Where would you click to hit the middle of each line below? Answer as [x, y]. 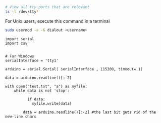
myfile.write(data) [52, 103]
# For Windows [20, 56]
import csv [16, 43]
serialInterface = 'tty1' [32, 61]
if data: [36, 99]
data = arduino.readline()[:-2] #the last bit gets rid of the [89, 112]
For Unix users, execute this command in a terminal [57, 21]
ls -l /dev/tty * [22, 12]
